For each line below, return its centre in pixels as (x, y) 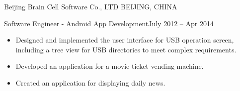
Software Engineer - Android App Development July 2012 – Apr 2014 (109, 23)
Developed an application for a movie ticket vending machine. (110, 66)
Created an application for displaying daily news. (90, 82)
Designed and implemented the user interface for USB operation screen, (125, 40)
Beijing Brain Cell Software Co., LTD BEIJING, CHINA (91, 6)
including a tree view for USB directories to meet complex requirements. (126, 49)
